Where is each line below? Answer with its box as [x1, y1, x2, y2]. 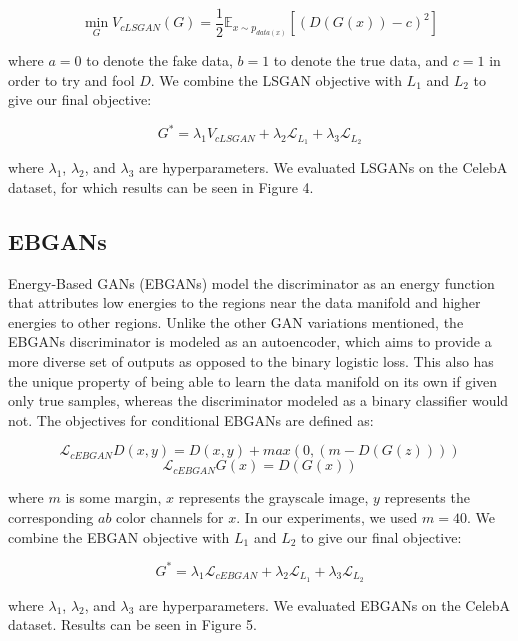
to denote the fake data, [86, 50, 233, 71]
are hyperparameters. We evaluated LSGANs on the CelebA [139, 157, 508, 178]
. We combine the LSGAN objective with [150, 69, 402, 90]
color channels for [116, 507, 224, 527]
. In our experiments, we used [236, 507, 418, 527]
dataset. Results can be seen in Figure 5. [8, 614, 257, 635]
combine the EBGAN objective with [8, 526, 230, 547]
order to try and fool [8, 69, 135, 90]
